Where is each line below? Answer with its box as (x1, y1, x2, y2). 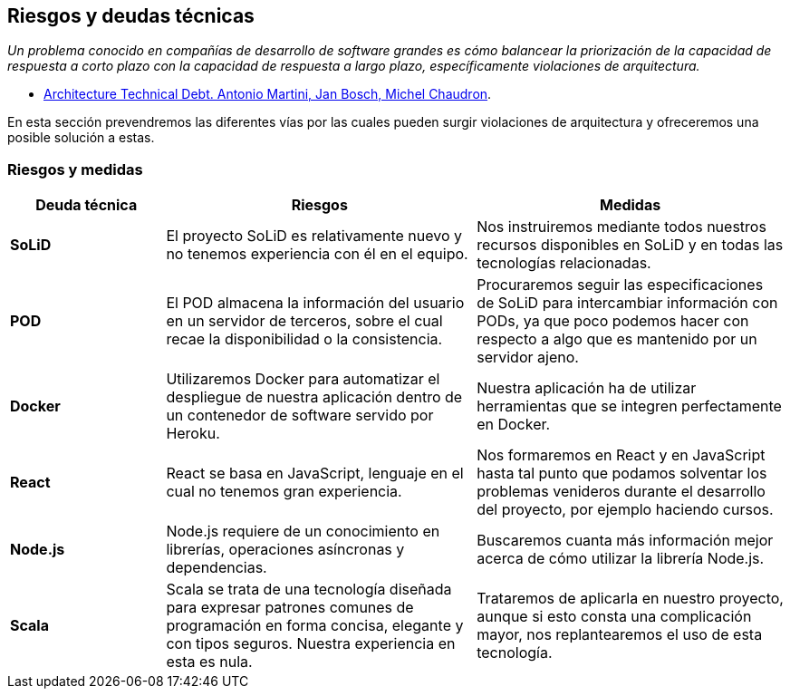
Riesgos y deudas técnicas (7, 5, 255, 27)
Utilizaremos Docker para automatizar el (166, 370, 440, 389)
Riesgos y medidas (7, 159, 143, 179)
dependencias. (166, 558, 267, 577)
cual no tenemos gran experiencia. (166, 482, 402, 501)
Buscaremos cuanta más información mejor (477, 531, 774, 550)
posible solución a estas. (7, 130, 155, 146)
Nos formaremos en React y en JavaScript (477, 446, 766, 465)
